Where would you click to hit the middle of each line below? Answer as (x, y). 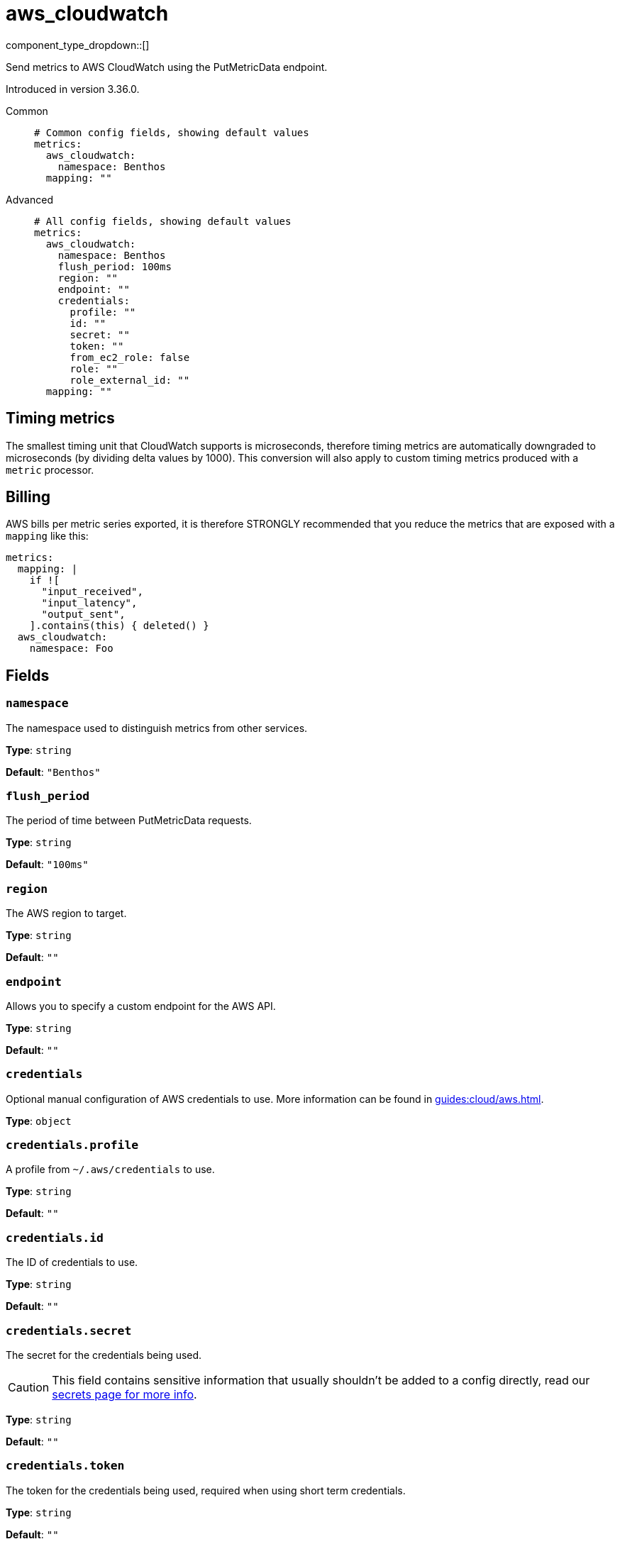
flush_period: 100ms (115, 266)
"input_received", (92, 592)
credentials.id (55, 1238)
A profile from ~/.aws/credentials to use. (110, 1170)
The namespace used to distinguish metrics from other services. (157, 728)
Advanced (29, 199)
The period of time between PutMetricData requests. (129, 821)
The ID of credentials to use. (72, 1262)
